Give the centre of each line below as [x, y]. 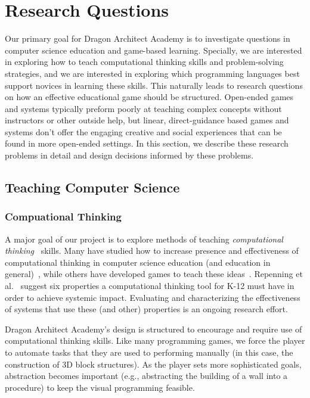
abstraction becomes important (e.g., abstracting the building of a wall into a [146, 376]
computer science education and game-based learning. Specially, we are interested [154, 50]
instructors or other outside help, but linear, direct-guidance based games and [147, 120]
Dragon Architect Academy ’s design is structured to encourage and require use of [154, 329]
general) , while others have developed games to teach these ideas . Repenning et [154, 274]
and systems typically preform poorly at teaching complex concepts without [143, 108]
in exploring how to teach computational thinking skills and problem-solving [144, 62]
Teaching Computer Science [92, 187]
